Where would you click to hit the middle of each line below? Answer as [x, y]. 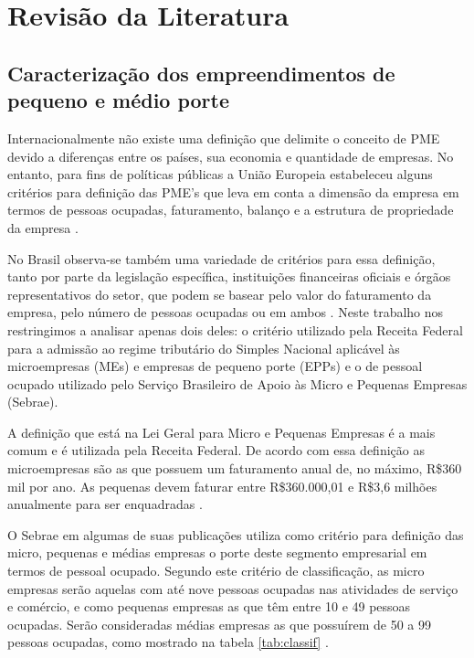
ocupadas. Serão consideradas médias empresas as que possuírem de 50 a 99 [219, 624]
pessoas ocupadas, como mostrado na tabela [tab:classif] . [168, 642]
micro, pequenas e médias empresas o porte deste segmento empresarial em [217, 552]
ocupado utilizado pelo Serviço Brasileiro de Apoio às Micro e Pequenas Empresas [237, 383]
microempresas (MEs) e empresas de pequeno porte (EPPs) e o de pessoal [215, 366]
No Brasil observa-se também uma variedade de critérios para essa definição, [221, 258]
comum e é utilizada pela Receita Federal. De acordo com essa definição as [216, 450]
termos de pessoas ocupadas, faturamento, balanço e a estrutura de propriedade [231, 210]
